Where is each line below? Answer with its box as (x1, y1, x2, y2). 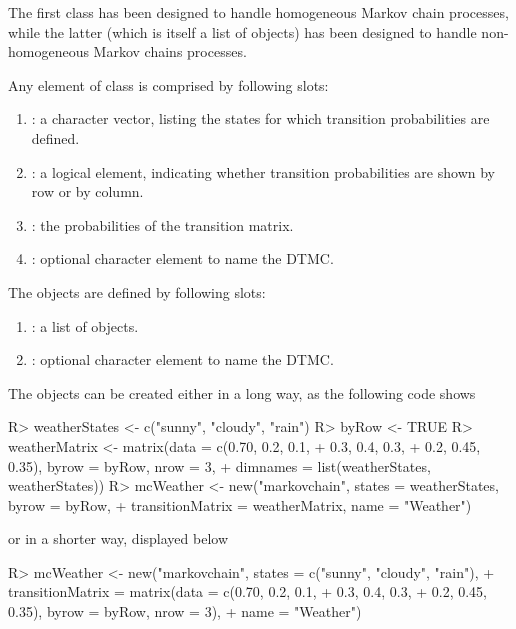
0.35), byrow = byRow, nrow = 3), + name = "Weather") (8, 601, 362, 622)
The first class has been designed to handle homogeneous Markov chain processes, (8, 2, 509, 22)
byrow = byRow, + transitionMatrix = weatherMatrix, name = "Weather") (8, 494, 472, 515)
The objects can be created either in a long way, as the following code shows (8, 382, 476, 403)
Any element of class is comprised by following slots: (8, 74, 329, 95)
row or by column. (31, 181, 144, 202)
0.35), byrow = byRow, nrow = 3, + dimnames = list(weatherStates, (8, 455, 431, 476)
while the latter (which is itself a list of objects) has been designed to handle (8, 21, 477, 42)
